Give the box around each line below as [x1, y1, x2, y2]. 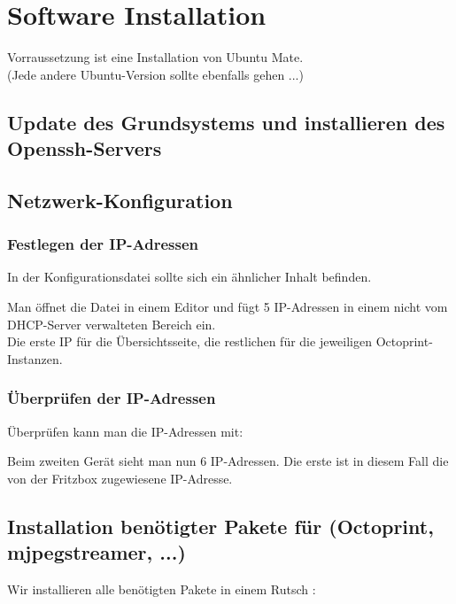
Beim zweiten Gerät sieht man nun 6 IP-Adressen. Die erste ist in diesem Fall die [7, 452, 449, 470]
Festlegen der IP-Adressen [7, 233, 199, 255]
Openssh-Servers [7, 135, 162, 162]
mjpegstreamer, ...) [7, 538, 186, 566]
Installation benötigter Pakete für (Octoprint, [7, 512, 434, 539]
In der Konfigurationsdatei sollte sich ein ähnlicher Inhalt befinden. [7, 267, 372, 286]
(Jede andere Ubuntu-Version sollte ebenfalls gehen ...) [7, 65, 304, 83]
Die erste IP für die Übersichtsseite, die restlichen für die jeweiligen [7, 332, 372, 351]
